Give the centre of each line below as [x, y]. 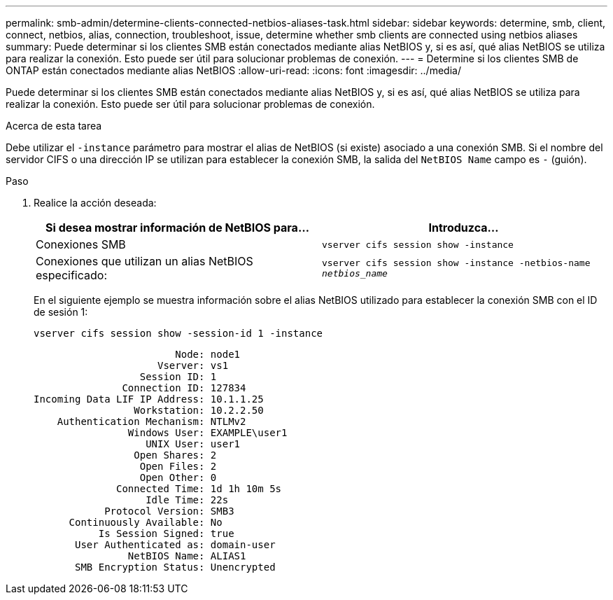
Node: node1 [208, 354]
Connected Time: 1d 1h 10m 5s [199, 489]
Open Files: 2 [178, 466]
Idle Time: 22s [187, 500]
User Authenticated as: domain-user [175, 545]
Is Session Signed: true [166, 533]
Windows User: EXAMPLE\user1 [207, 433]
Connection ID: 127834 [184, 388]
